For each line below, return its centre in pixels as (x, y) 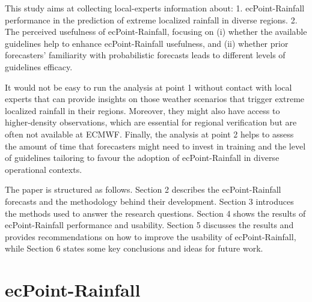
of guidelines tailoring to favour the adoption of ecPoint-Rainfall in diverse (142, 158)
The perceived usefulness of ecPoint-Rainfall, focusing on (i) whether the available (156, 32)
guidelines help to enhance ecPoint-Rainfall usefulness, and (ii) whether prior (147, 43)
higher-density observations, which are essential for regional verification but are (151, 122)
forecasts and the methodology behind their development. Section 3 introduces (149, 201)
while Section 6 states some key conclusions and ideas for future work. (134, 248)
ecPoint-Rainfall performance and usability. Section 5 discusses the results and (149, 225)
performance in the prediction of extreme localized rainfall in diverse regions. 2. (151, 20)
